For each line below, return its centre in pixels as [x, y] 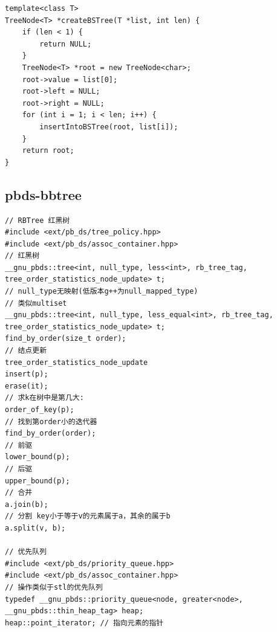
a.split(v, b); [35, 528]
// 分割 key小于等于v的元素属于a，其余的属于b [88, 516]
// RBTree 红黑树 [37, 220]
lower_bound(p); [37, 457]
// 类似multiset [36, 303]
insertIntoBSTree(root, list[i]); [109, 127]
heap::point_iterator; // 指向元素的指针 [84, 623]
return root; [48, 151]
